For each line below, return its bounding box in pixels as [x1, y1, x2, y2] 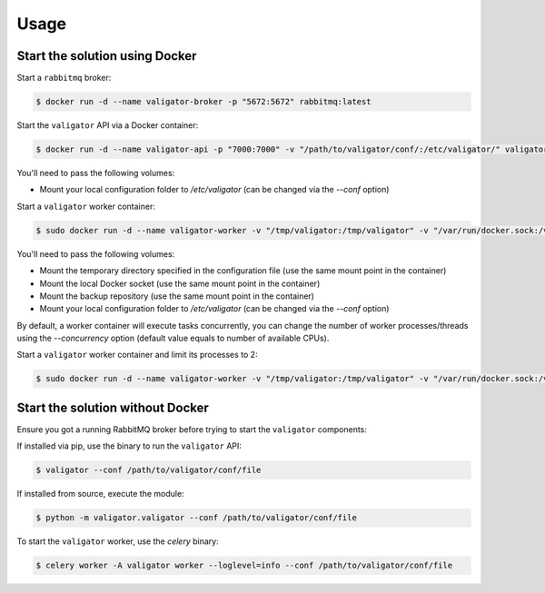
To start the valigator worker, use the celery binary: [16, 536, 219, 547]
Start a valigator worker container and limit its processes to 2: [16, 350, 258, 361]
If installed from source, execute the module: [16, 489, 185, 499]
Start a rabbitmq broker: [16, 73, 112, 84]
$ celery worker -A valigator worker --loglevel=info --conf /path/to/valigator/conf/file [35, 560, 453, 571]
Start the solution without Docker [16, 400, 209, 415]
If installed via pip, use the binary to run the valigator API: [16, 440, 243, 451]
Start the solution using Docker [16, 48, 197, 64]
